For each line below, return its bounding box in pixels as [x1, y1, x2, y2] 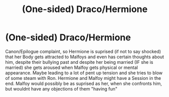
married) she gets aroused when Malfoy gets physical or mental [5, 64, 138, 70]
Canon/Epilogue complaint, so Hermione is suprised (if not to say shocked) [5, 48, 161, 54]
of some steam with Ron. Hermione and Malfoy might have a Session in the [5, 75, 161, 81]
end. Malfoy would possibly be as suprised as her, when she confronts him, [5, 80, 162, 86]
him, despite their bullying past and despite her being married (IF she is [5, 59, 153, 65]
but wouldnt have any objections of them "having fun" [5, 85, 118, 91]
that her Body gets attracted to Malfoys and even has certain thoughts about [5, 54, 164, 60]
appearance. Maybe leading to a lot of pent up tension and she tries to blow [5, 69, 163, 76]
